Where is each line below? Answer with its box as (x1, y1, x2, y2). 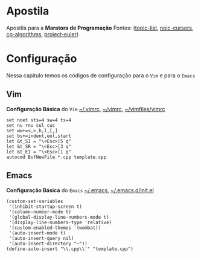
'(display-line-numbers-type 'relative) (8, 219, 112, 225)
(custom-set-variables (6, 198, 63, 204)
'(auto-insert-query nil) (8, 235, 74, 241)
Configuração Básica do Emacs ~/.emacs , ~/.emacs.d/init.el (6, 186, 154, 194)
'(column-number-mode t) (8, 208, 71, 215)
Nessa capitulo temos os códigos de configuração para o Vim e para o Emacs (6, 71, 196, 79)
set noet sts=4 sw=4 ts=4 (6, 117, 71, 123)
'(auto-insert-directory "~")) (8, 240, 88, 247)
